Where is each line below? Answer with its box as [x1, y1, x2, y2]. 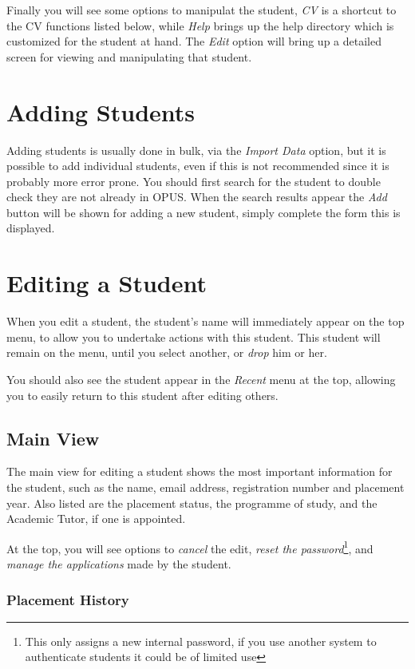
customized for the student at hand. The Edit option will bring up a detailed [6, 33, 381, 49]
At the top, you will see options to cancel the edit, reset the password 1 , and [6, 537, 373, 556]
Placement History [6, 589, 129, 609]
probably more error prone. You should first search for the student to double [6, 172, 381, 189]
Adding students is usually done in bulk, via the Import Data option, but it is [6, 141, 386, 158]
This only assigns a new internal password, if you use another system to [25, 632, 377, 649]
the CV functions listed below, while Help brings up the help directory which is [6, 17, 394, 34]
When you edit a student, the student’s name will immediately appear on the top [6, 313, 405, 330]
